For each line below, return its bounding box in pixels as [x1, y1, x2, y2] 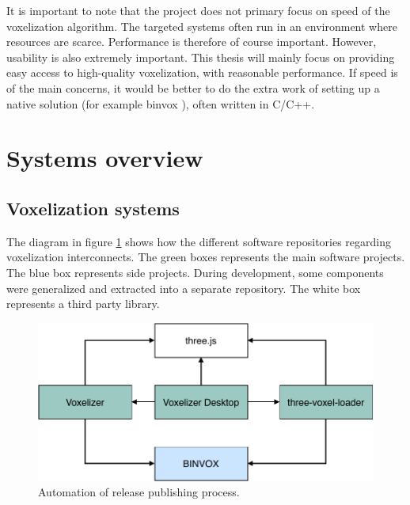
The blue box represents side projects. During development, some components [6, 264, 384, 280]
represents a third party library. [6, 295, 160, 312]
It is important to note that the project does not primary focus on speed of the [6, 2, 390, 18]
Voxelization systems [6, 196, 180, 220]
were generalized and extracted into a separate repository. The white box [6, 279, 361, 296]
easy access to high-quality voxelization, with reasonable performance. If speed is [6, 64, 398, 81]
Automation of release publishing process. [38, 484, 240, 500]
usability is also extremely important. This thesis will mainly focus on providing [6, 48, 395, 65]
